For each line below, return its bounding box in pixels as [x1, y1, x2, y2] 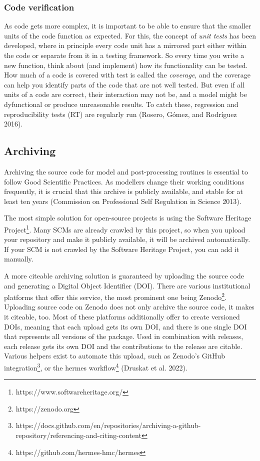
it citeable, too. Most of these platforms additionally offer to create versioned [4, 311, 240, 321]
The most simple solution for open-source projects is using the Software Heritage [4, 212, 251, 223]
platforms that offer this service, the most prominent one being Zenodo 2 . [4, 290, 226, 302]
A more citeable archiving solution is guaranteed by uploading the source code [4, 270, 244, 280]
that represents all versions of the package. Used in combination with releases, [4, 331, 243, 341]
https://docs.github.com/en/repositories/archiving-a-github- [15, 420, 201, 430]
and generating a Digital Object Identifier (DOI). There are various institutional [4, 280, 250, 290]
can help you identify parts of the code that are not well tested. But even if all [4, 79, 245, 89]
